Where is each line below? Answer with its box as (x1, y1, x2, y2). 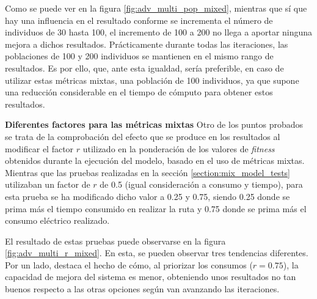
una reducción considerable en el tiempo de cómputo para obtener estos (5, 86, 273, 98)
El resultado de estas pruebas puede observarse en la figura (5, 234, 226, 247)
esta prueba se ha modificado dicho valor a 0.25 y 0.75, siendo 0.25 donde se (5, 190, 290, 202)
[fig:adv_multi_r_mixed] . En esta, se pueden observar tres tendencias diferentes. (5, 246, 308, 259)
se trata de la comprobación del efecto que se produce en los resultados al (5, 130, 280, 142)
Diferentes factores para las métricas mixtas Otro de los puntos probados (5, 118, 304, 131)
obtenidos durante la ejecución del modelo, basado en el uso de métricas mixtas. (5, 154, 305, 167)
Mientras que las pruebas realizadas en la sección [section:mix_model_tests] (5, 166, 290, 179)
